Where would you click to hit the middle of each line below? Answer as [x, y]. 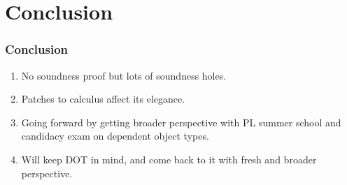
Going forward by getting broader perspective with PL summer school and [181, 122]
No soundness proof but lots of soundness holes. [124, 75]
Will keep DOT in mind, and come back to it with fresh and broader [169, 159]
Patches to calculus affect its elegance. [103, 99]
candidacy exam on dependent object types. [115, 136]
